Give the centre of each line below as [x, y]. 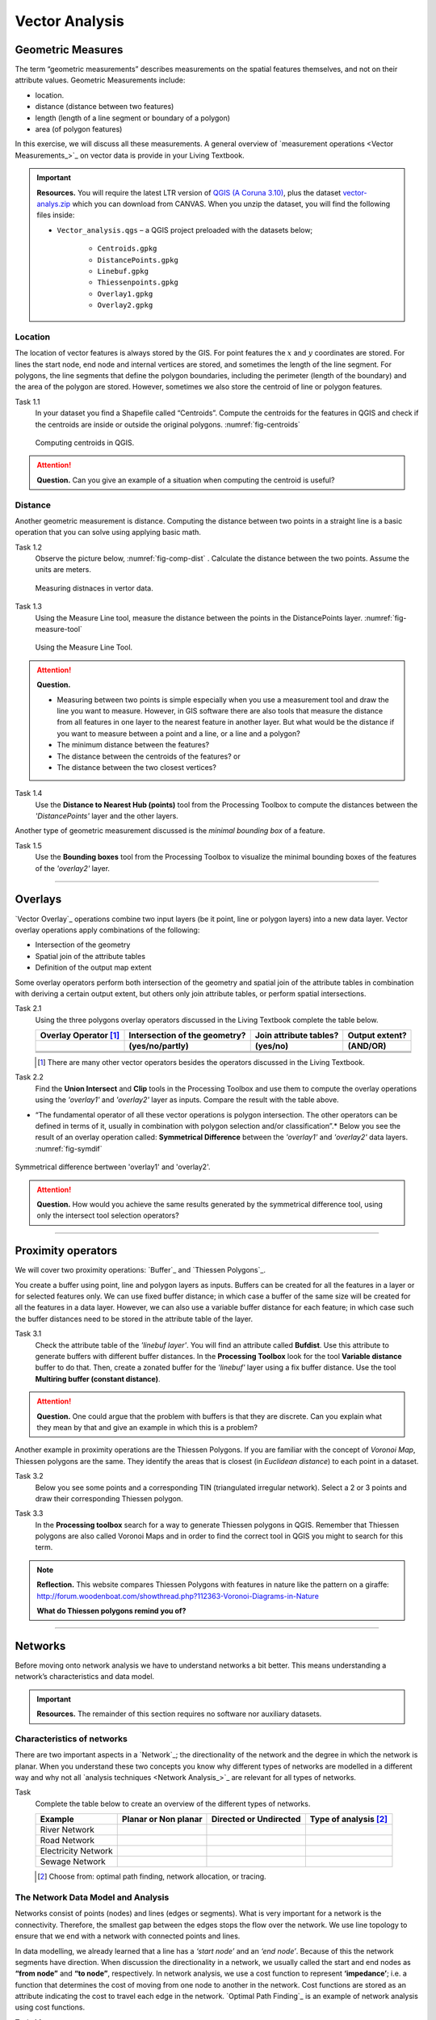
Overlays [38, 900]
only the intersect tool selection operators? [108, 1215]
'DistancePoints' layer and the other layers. [107, 816]
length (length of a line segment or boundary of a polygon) [132, 118]
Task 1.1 [27, 402]
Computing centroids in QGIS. [85, 442]
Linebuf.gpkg [123, 271]
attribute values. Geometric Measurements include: [100, 80]
